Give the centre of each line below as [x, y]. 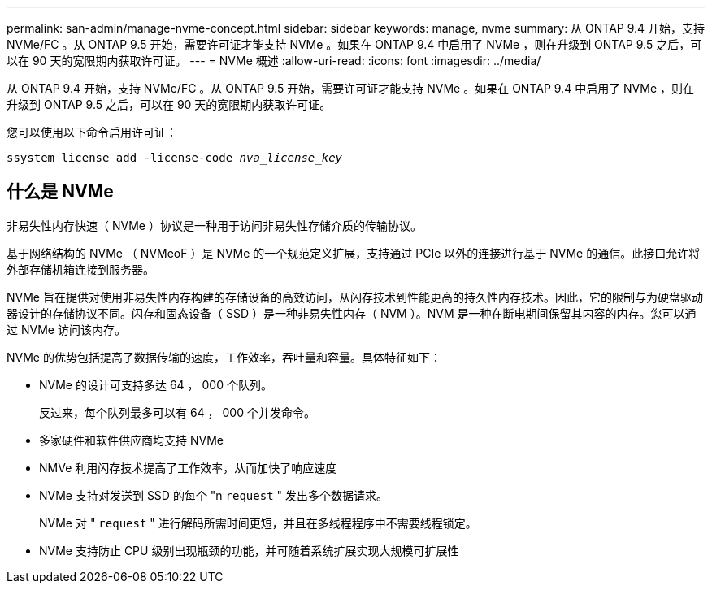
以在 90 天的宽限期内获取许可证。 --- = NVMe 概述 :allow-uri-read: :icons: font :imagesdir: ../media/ [274, 61]
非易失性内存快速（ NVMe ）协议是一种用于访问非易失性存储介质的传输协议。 [214, 225]
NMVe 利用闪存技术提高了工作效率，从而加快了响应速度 [188, 467]
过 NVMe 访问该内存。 [66, 329]
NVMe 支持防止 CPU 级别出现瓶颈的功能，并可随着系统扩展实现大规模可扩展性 [249, 550]
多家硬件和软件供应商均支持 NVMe [131, 440]
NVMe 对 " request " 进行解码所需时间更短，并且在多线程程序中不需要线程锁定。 [258, 523]
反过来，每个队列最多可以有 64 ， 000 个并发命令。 [177, 412]
